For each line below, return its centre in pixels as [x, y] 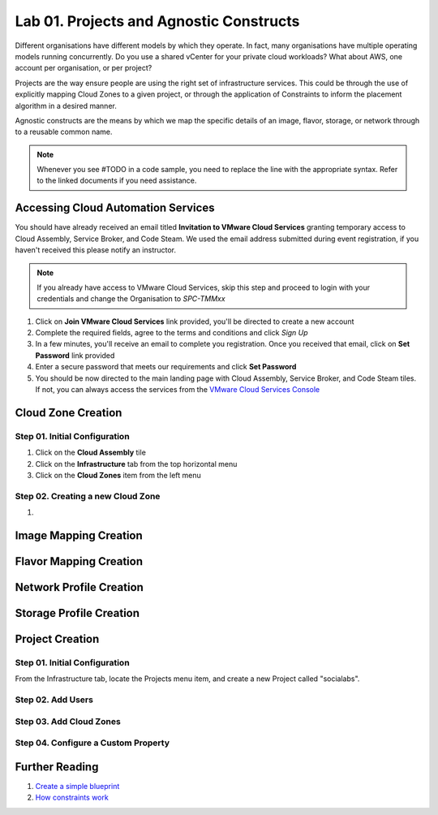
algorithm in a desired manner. [66, 106]
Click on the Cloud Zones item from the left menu [118, 475]
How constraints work [72, 798]
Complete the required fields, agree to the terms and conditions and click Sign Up [172, 333]
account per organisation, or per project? [84, 68]
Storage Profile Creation [77, 613]
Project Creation [57, 639]
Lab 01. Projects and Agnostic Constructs [157, 21]
